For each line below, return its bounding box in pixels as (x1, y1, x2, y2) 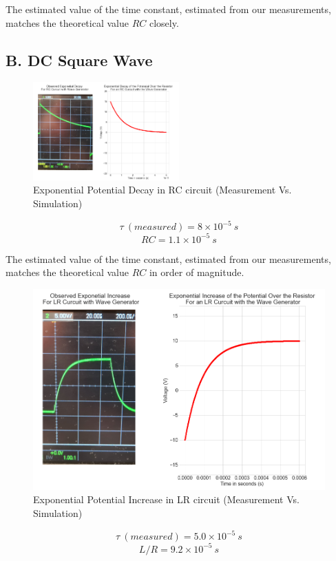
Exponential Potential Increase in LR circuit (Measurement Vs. (33, 492, 300, 507)
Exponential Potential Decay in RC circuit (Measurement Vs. (33, 182, 292, 197)
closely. (149, 15, 179, 30)
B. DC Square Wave (6, 49, 153, 70)
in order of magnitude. (149, 265, 244, 279)
